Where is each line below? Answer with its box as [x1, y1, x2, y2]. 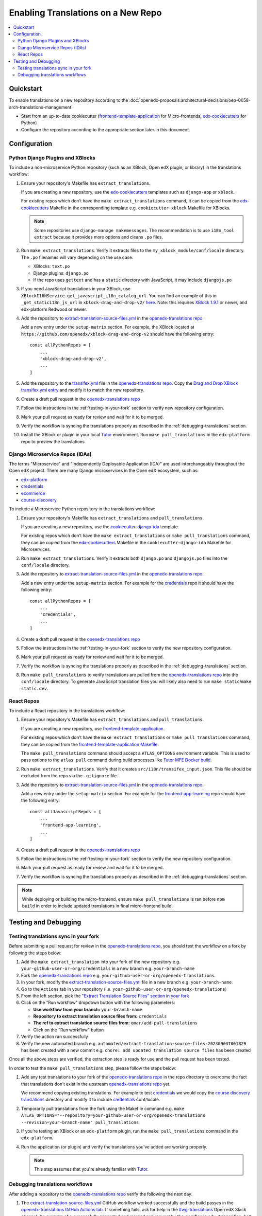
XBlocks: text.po [33, 263, 70, 269]
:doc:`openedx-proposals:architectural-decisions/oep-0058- [129, 97, 251, 103]
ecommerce [21, 490, 46, 496]
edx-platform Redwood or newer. [21, 306, 87, 312]
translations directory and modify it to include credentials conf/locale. [21, 1097, 160, 1103]
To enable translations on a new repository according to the [9, 97, 129, 103]
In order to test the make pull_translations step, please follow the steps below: [9, 1065, 177, 1071]
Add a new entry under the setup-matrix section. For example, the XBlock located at [21, 324, 195, 330]
